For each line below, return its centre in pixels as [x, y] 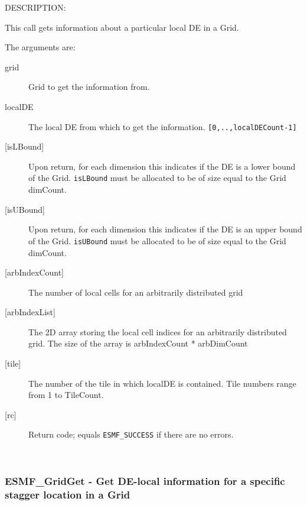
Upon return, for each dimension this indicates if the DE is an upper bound [165, 229]
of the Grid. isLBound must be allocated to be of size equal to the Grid [157, 178]
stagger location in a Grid [68, 494]
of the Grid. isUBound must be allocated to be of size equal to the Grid [157, 240]
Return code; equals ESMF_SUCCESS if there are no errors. [131, 434]
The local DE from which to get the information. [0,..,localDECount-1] [163, 126]
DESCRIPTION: [35, 7]
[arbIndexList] [30, 312]
